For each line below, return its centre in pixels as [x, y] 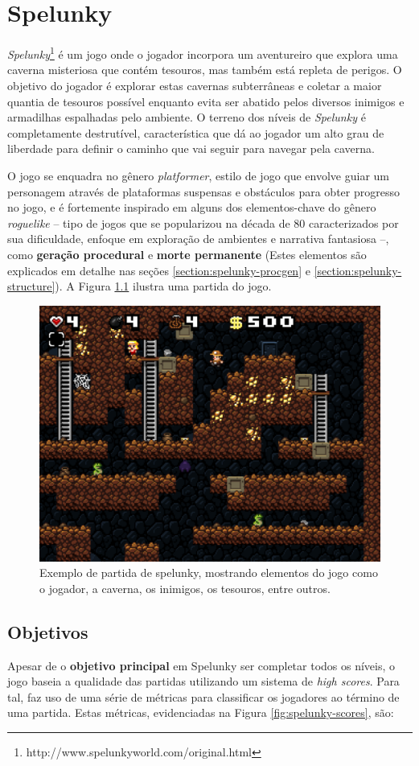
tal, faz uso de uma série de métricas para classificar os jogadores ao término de [203, 696]
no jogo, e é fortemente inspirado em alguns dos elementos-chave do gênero [192, 207]
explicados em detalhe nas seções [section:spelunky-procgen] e [159, 270]
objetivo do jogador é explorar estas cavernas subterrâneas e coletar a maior [195, 85]
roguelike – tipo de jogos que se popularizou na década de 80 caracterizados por [203, 222]
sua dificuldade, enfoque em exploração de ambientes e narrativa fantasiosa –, [198, 239]
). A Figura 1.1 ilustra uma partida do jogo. [163, 286]
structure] [31, 286]
